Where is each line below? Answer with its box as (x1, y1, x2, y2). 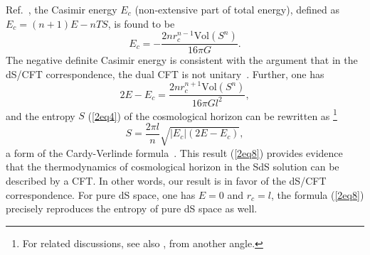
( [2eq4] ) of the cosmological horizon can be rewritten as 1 (88, 106, 337, 123)
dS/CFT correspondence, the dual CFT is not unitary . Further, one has (6, 66, 324, 81)
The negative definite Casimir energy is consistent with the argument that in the (6, 53, 358, 67)
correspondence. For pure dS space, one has (6, 187, 196, 202)
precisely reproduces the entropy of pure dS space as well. (6, 201, 258, 216)
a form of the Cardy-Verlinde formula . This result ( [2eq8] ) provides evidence (6, 145, 343, 160)
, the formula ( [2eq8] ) (270, 187, 364, 202)
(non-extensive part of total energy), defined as (134, 2, 340, 16)
